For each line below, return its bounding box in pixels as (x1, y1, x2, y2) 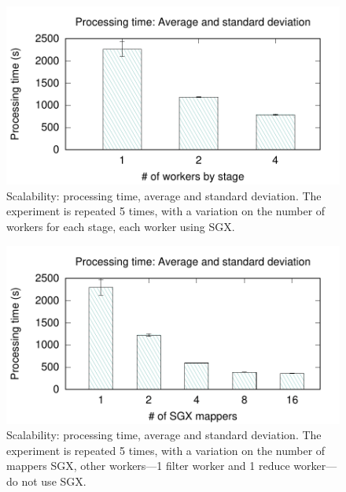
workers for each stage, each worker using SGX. (6, 218, 235, 234)
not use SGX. (21, 473, 86, 489)
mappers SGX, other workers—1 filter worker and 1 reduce (6, 457, 290, 474)
